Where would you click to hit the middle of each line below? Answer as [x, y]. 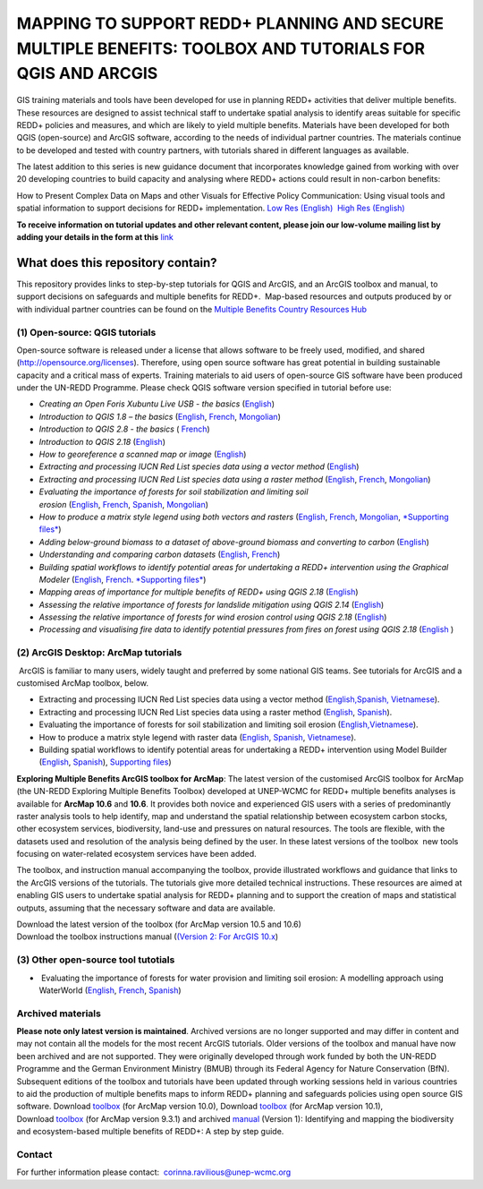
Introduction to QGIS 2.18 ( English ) [102, 441]
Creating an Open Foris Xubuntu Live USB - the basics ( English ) [157, 404]
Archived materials [59, 1014]
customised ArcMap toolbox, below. [83, 683]
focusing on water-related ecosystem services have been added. [136, 854]
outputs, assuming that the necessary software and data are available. [146, 908]
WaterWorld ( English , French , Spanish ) [110, 990]
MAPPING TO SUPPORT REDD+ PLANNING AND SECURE [230, 23]
